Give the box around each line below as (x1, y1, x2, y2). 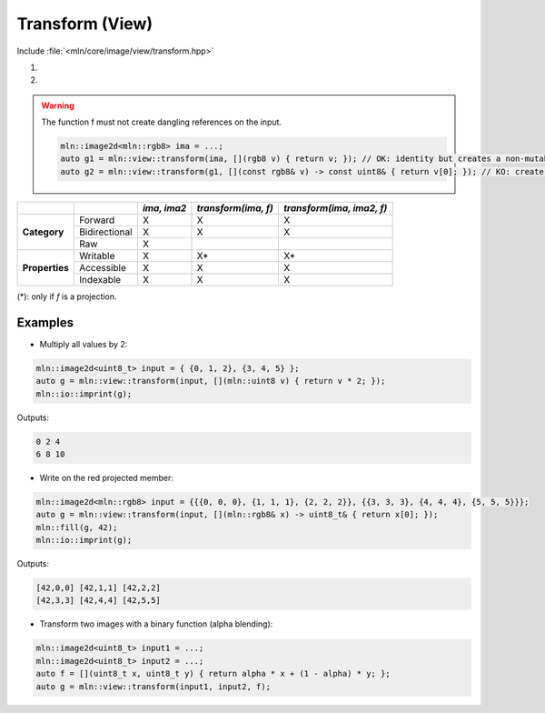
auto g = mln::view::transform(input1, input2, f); (35, 681, 272, 691)
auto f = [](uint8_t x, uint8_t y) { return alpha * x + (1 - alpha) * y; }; (35, 668, 391, 679)
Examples (16, 315, 74, 330)
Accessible (78, 261, 127, 274)
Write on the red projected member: (39, 472, 174, 483)
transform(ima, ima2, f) (282, 201, 388, 214)
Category (22, 226, 64, 238)
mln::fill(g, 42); (35, 522, 118, 532)
